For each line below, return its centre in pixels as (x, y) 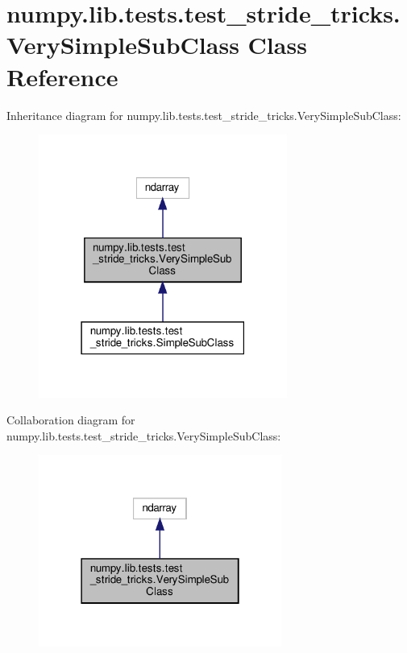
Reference (62, 76)
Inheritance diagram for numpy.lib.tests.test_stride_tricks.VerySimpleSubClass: (204, 115)
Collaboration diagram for (71, 420)
